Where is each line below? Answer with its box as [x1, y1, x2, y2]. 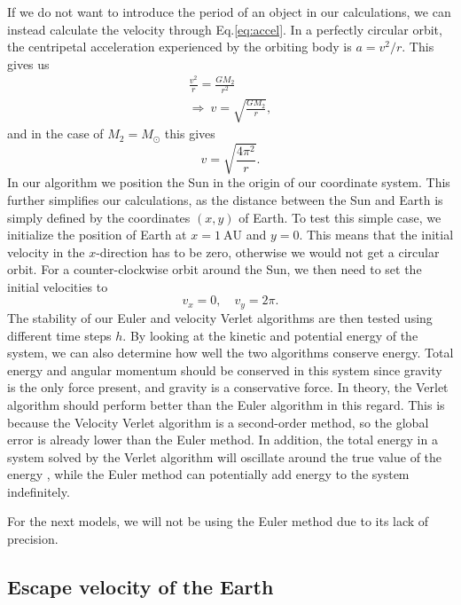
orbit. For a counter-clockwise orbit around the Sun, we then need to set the [7, 260, 422, 279]
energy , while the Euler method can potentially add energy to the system [7, 465, 410, 483]
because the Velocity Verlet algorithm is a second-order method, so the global [7, 412, 429, 431]
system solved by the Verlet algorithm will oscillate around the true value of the [7, 447, 442, 466]
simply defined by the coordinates [7, 208, 191, 226]
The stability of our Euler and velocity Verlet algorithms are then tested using [7, 308, 433, 326]
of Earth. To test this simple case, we [238, 208, 441, 226]
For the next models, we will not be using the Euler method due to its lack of [7, 512, 429, 530]
